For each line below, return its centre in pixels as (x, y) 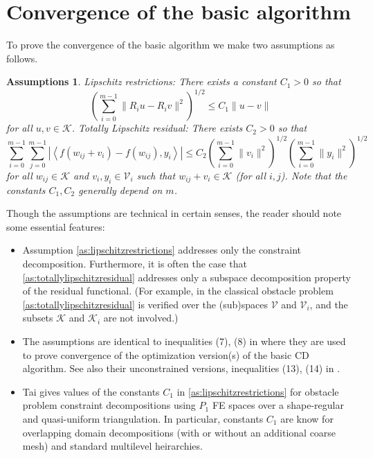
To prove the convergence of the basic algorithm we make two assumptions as (171, 45)
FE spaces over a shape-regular (278, 405)
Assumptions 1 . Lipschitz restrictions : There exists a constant (142, 81)
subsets (38, 318)
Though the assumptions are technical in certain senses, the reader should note (174, 213)
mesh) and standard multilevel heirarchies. (112, 446)
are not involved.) (141, 318)
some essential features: (56, 226)
